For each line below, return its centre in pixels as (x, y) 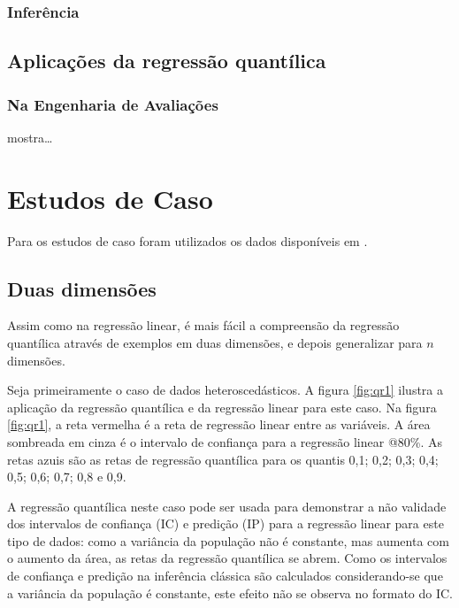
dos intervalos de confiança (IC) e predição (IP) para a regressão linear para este (226, 523)
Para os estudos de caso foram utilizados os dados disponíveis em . (187, 240)
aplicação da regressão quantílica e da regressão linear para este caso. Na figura (222, 407)
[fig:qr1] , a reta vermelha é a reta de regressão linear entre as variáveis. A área (219, 424)
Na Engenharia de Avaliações (113, 104)
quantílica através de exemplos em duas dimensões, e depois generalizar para (215, 342)
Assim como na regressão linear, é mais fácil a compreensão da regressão (203, 325)
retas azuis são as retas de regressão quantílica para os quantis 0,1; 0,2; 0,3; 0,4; (223, 459)
